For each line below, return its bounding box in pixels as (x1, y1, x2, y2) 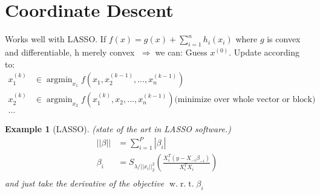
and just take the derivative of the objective (5, 177, 165, 190)
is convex (267, 33, 301, 45)
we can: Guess (155, 45, 207, 58)
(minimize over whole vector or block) (174, 95, 316, 104)
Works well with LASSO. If (5, 33, 106, 45)
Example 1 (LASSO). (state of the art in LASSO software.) (5, 123, 231, 135)
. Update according (229, 45, 299, 58)
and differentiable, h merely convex (5, 45, 135, 58)
